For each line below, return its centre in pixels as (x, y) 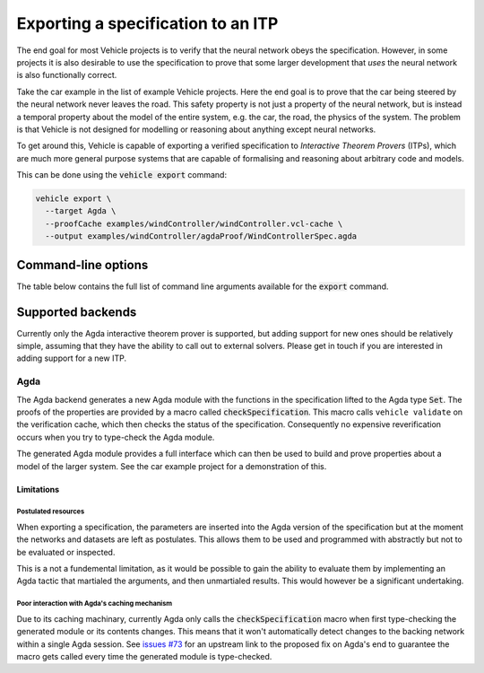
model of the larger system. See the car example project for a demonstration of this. (172, 466)
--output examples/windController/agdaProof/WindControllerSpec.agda (201, 236)
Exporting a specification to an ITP (147, 23)
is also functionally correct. (67, 75)
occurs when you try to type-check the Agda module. (116, 437)
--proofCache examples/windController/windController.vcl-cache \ (194, 223)
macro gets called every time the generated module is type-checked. (144, 656)
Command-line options (82, 265)
